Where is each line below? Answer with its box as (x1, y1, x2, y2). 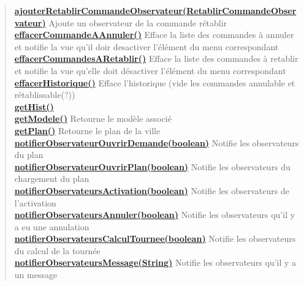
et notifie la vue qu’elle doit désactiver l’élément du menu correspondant (14, 64, 286, 77)
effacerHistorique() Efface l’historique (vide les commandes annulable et (14, 76, 295, 89)
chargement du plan (14, 172, 89, 185)
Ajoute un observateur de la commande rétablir (48, 16, 227, 29)
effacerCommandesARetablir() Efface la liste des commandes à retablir (14, 52, 298, 65)
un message (14, 268, 58, 281)
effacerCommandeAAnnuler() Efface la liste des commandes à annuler (14, 28, 294, 41)
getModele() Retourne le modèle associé (14, 112, 172, 125)
